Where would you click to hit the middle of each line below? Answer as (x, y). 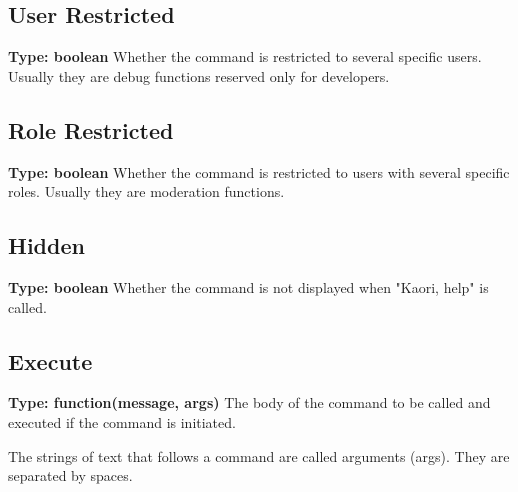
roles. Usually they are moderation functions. (146, 191)
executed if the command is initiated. (122, 421)
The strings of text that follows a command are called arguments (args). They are (259, 455)
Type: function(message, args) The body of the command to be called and (249, 402)
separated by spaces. (70, 475)
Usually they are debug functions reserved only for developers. (199, 75)
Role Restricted (91, 129)
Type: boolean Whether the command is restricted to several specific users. (245, 56)
